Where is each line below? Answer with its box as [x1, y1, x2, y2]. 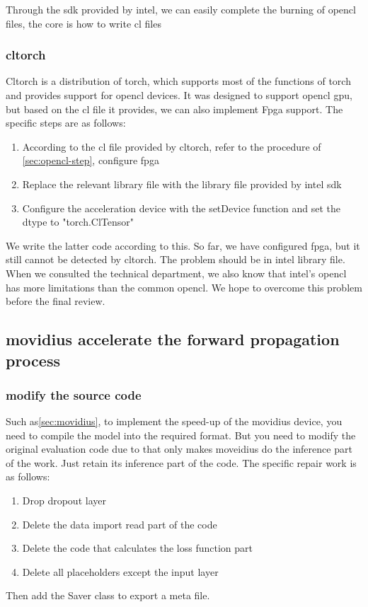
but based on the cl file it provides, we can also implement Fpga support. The [6, 101, 343, 116]
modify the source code [6, 386, 142, 403]
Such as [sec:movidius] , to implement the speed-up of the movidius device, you [6, 414, 343, 429]
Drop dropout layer [22, 493, 106, 508]
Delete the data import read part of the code [22, 516, 217, 531]
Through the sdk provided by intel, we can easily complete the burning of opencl [6, 2, 356, 16]
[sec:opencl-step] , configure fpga [22, 153, 159, 168]
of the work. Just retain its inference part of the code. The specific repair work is [6, 455, 357, 470]
